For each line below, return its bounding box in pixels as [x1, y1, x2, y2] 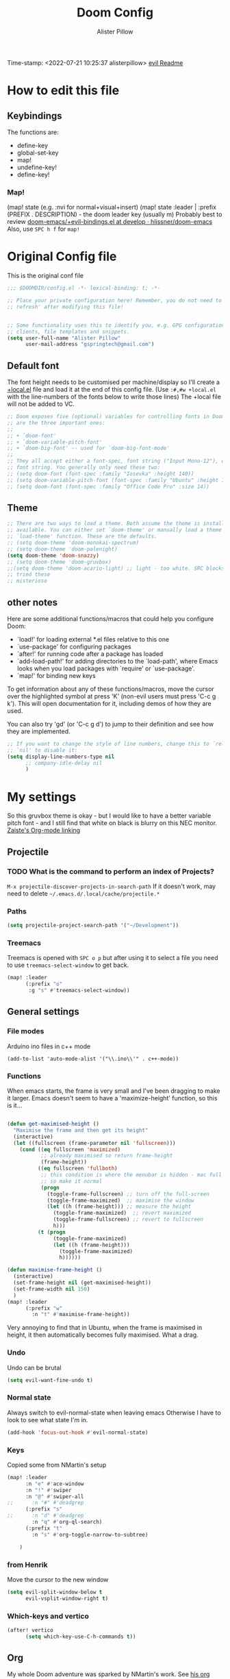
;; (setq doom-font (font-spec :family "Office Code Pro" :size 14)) [7, 483, 210, 490]
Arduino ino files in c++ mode [7, 1042, 91, 1050]
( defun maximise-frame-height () [7, 1267, 103, 1274]
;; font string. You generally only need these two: [7, 464, 161, 471]
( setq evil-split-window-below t [7, 1589, 103, 1595]
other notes [7, 596, 58, 608]
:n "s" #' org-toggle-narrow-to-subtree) [31, 1531, 149, 1538]
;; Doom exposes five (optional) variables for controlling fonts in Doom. [7, 413, 228, 420]
